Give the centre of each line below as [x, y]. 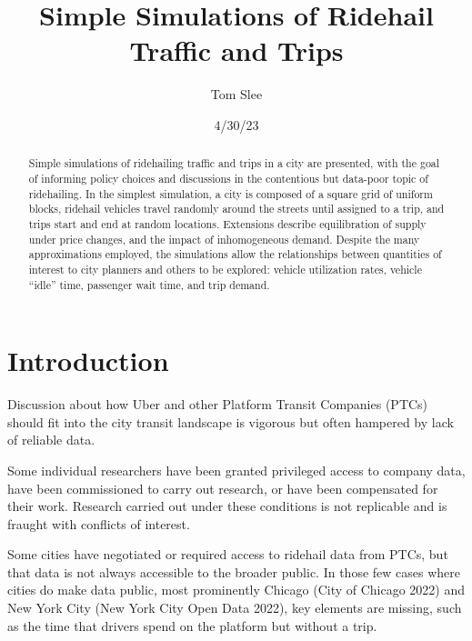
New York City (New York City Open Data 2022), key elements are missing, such [235, 608]
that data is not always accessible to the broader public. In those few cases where [234, 571]
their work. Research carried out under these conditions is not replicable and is [227, 506]
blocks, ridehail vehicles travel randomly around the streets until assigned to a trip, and [236, 209]
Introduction [88, 361]
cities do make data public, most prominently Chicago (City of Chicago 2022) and [236, 590]
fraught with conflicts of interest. [99, 523]
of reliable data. [51, 440]
